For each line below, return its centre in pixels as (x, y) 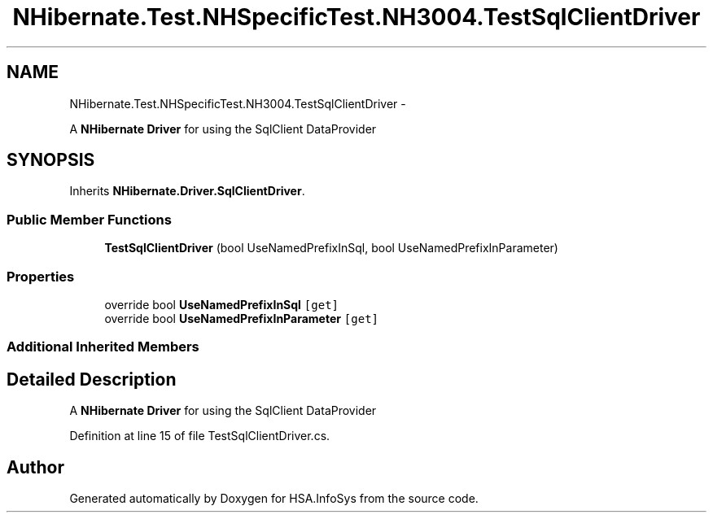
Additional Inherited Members (103, 347)
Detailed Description (92, 379)
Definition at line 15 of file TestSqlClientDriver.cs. (200, 436)
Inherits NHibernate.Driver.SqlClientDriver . (187, 191)
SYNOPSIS (51, 160)
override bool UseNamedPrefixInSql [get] (221, 304)
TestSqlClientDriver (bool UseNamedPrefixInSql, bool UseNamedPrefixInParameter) (331, 248)
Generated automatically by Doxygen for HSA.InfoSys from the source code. (274, 498)
